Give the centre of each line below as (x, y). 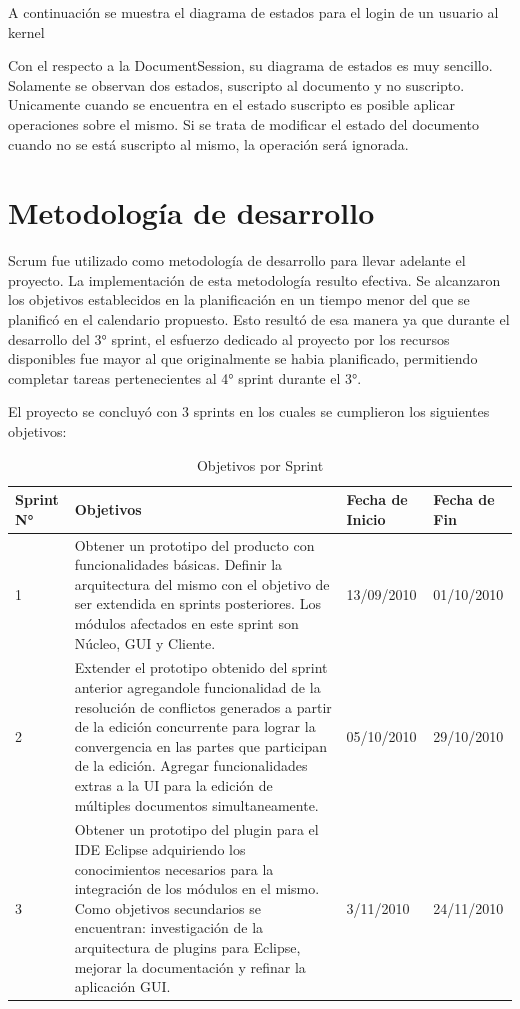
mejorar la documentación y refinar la (190, 966)
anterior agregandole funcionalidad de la (197, 687)
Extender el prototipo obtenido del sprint (201, 667)
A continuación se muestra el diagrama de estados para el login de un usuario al (253, 12)
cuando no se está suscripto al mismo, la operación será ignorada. (208, 143)
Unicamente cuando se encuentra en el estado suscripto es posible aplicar (231, 104)
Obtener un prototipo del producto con (194, 544)
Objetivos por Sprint (260, 464)
